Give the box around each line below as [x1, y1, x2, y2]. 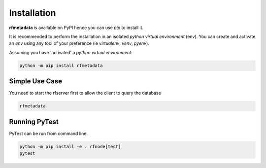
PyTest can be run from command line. [9, 131, 88, 136]
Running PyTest [9, 117, 59, 126]
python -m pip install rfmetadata [19, 63, 103, 68]
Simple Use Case [9, 77, 63, 86]
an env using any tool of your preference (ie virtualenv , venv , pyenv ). [9, 40, 150, 46]
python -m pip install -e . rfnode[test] [19, 143, 121, 149]
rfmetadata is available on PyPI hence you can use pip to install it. [9, 25, 144, 31]
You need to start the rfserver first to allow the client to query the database [9, 90, 161, 96]
